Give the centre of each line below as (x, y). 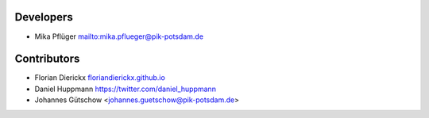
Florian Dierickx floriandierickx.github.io (100, 78)
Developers (44, 17)
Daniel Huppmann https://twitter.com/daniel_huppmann (125, 89)
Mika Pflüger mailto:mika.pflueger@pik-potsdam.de (119, 36)
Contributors (47, 59)
